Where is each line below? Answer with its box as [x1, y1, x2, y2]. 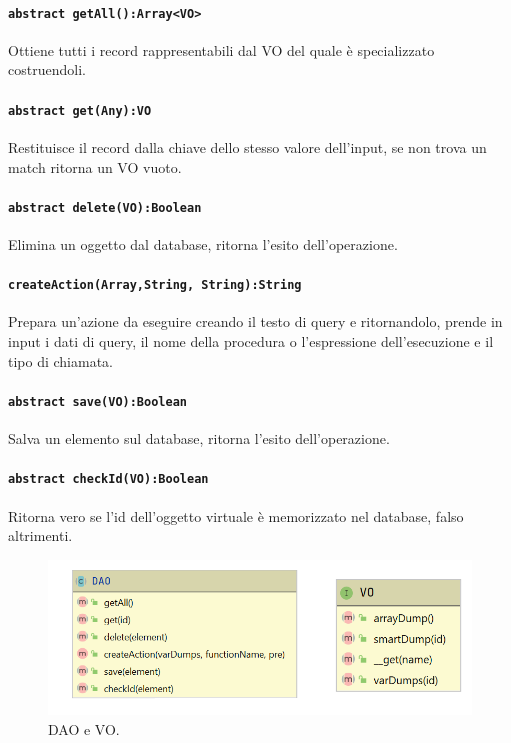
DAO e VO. [48, 718, 120, 739]
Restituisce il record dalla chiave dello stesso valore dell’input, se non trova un [8, 136, 487, 157]
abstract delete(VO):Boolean [8, 200, 202, 215]
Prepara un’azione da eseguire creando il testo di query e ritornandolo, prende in [8, 311, 503, 332]
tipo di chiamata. [8, 350, 114, 371]
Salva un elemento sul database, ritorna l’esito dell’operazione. [8, 428, 390, 449]
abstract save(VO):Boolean [8, 394, 187, 409]
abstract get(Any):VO [8, 103, 152, 118]
